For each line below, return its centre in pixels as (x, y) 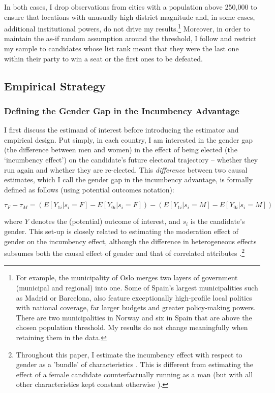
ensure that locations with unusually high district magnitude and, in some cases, (130, 17)
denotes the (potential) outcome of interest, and (106, 221)
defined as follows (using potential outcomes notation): (89, 189)
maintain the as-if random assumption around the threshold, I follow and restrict (130, 38)
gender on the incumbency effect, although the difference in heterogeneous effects (130, 241)
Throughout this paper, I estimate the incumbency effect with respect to (129, 354)
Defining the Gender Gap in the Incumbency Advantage (122, 110)
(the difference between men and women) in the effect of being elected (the (121, 150)
